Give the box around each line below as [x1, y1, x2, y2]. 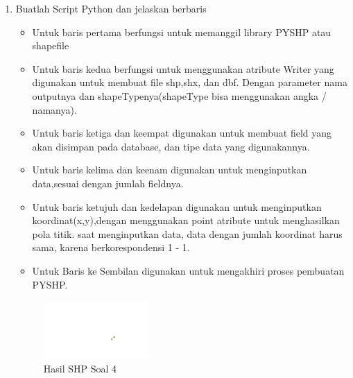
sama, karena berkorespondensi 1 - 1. [32, 240, 190, 255]
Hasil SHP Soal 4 [43, 361, 117, 375]
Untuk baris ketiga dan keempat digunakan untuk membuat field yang [32, 126, 332, 140]
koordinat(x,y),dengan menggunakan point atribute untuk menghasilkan [32, 213, 340, 227]
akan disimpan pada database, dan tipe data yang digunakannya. [32, 139, 310, 153]
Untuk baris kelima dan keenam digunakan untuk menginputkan [32, 162, 307, 177]
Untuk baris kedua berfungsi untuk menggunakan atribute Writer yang [32, 61, 334, 76]
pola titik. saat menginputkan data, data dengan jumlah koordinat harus [32, 226, 343, 241]
